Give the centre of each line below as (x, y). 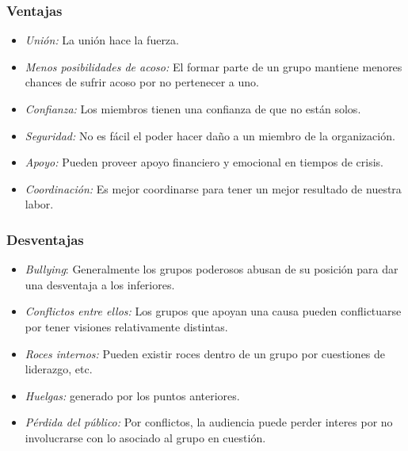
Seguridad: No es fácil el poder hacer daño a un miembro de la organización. (210, 135)
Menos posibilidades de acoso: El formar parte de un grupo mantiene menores (214, 66)
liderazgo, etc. (59, 369)
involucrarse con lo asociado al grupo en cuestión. (145, 437)
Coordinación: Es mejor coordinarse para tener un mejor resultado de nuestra (213, 188)
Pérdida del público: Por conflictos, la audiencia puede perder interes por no (209, 422)
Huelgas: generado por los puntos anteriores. (132, 395)
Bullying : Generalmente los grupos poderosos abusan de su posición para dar (212, 269)
